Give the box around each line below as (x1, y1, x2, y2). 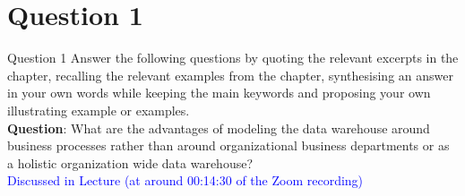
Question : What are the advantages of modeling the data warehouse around (7, 118, 430, 137)
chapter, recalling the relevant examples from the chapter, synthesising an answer (7, 65, 453, 84)
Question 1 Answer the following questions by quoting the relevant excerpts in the (7, 48, 459, 67)
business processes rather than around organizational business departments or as (7, 136, 450, 155)
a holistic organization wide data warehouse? (7, 153, 254, 172)
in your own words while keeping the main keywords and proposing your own (7, 83, 431, 102)
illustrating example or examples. (7, 100, 190, 119)
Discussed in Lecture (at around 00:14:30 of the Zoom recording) (7, 171, 364, 190)
